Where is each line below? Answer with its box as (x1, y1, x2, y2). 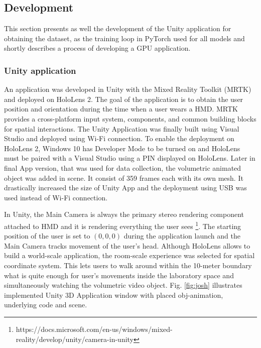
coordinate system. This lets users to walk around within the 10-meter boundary (4, 260, 252, 270)
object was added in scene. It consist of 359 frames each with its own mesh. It (4, 172, 243, 183)
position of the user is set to (4, 230, 90, 241)
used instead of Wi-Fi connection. (4, 192, 108, 202)
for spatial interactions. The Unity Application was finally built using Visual (4, 123, 239, 134)
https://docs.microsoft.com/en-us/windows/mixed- (16, 323, 173, 334)
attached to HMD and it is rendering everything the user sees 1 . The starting (4, 219, 241, 231)
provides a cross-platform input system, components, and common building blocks (4, 113, 256, 124)
